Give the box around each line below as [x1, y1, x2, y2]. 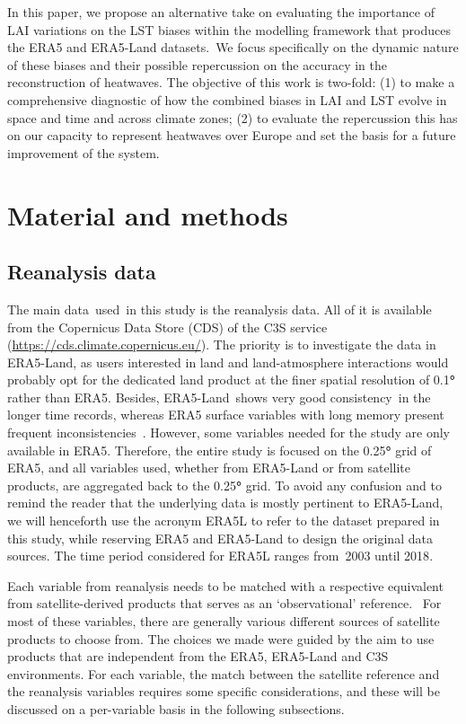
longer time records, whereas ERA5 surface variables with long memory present [7, 405, 444, 424]
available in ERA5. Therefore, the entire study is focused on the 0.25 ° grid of [7, 440, 432, 459]
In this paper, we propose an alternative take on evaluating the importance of [7, 3, 435, 21]
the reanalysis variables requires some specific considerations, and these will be [7, 682, 440, 701]
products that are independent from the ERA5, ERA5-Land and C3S [7, 647, 389, 666]
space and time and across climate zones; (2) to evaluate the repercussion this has [7, 108, 458, 127]
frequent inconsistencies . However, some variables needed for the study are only [7, 423, 450, 442]
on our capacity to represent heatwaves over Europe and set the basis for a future [7, 126, 456, 145]
